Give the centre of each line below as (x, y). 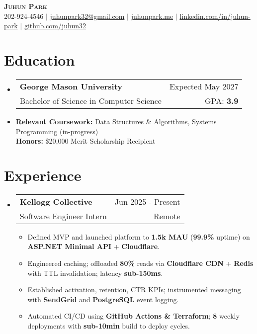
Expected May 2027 (204, 86)
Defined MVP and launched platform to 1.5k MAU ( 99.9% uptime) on (139, 236)
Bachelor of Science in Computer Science (90, 100)
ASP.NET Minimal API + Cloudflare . (94, 246)
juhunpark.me (152, 16)
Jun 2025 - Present (147, 201)
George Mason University (71, 86)
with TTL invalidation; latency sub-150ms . (95, 273)
